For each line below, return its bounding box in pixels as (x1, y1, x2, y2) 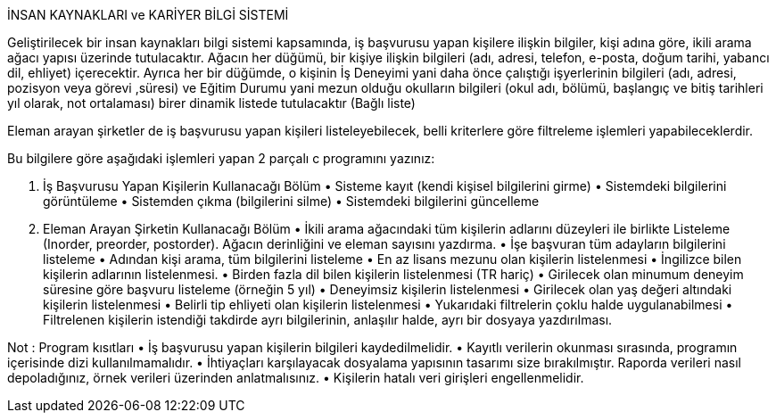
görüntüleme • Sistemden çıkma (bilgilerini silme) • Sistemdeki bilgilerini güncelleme (43, 194, 540, 209)
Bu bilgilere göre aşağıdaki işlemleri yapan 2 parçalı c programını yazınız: (7, 151, 435, 166)
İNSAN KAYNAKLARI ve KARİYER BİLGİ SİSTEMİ (7, 7, 289, 22)
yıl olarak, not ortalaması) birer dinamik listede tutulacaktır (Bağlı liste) (7, 95, 416, 111)
